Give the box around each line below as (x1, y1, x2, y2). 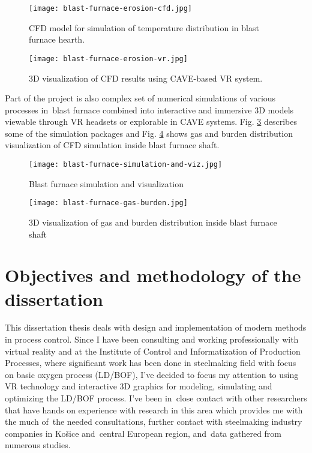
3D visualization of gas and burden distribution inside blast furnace (29, 215, 277, 228)
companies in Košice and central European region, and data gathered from (5, 427, 282, 439)
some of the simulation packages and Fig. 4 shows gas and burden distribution (5, 127, 293, 139)
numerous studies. (5, 439, 71, 451)
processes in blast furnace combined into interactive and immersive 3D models (5, 103, 294, 116)
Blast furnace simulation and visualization (29, 177, 184, 190)
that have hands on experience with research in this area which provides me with (5, 403, 303, 416)
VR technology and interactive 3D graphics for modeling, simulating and (5, 380, 272, 392)
